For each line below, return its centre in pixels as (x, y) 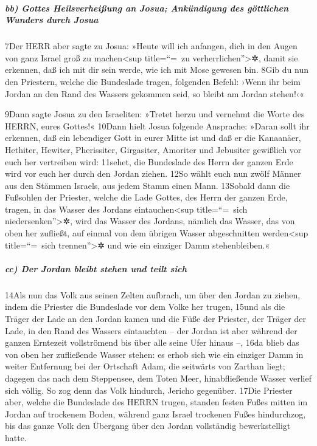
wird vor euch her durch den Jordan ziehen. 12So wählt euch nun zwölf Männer (153, 173)
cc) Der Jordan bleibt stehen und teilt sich (96, 268)
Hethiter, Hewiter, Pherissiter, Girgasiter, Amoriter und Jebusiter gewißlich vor (153, 149)
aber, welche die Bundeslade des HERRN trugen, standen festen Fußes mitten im (156, 402)
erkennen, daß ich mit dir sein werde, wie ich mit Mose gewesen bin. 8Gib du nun (157, 70)
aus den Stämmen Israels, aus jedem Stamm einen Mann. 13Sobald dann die (148, 185)
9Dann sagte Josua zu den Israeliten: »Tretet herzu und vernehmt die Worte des (155, 114)
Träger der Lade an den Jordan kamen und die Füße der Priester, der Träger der (155, 318)
